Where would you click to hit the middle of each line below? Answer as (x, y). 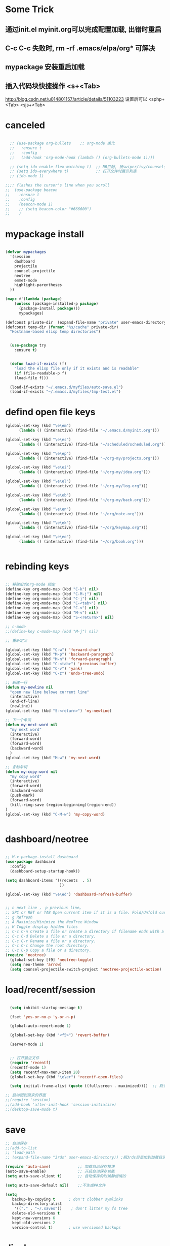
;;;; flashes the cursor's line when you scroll (57, 185)
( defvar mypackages (26, 252)
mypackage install (45, 234)
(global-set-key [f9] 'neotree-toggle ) (52, 960)
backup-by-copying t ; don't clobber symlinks (68, 1199)
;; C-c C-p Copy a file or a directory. (49, 951)
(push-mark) (23, 796)
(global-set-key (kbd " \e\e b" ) (38, 495)
